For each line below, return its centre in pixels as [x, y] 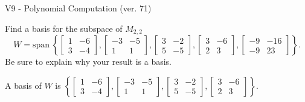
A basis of [23, 85]
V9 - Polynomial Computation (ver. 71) [78, 8]
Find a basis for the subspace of [64, 28]
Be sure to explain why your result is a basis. [88, 61]
